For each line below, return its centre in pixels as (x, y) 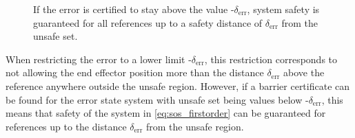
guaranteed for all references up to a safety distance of (148, 22)
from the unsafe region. (195, 126)
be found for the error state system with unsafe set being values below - (157, 99)
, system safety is (283, 9)
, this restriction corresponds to (271, 59)
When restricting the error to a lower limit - (99, 59)
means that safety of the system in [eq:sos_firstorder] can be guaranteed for (166, 113)
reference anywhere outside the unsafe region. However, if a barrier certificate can (178, 85)
